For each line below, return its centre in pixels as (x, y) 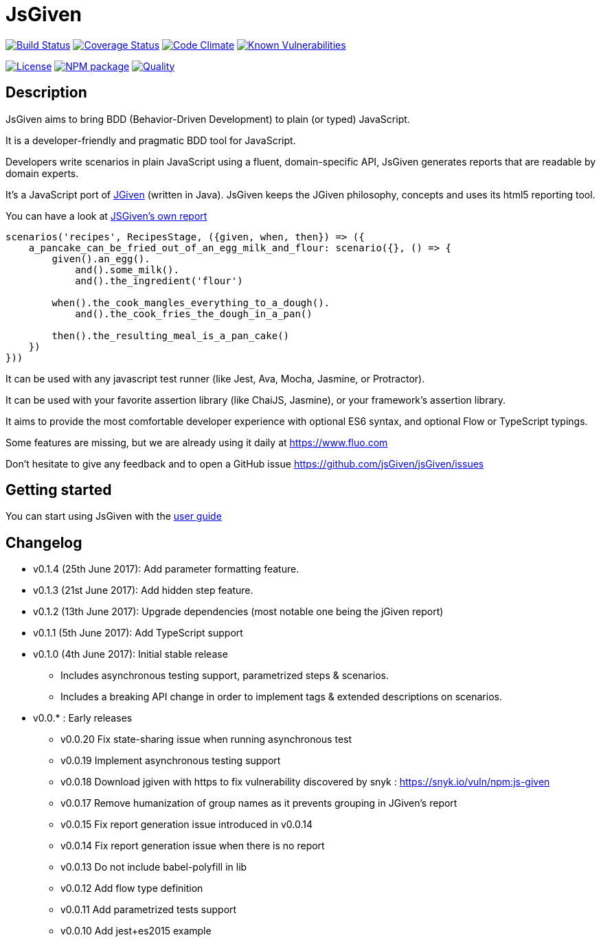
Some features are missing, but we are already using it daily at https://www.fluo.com (197, 442)
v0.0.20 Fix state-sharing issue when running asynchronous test (206, 739)
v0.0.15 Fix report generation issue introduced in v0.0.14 (186, 825)
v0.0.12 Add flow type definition (132, 888)
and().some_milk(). (127, 269)
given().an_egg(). (101, 259)
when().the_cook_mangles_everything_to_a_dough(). (191, 302)
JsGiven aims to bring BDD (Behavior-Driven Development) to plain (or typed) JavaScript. (208, 119)
